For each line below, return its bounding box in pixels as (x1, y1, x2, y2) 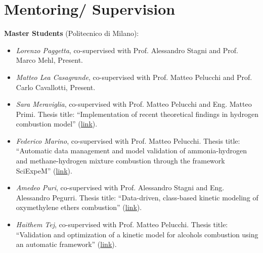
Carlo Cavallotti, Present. (16, 81, 96, 92)
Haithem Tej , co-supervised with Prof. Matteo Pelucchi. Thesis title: (16, 219, 228, 230)
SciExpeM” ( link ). (16, 165, 72, 176)
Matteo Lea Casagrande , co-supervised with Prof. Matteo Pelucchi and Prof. (16, 71, 252, 82)
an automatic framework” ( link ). (16, 239, 117, 249)
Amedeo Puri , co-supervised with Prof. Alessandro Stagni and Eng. (16, 182, 225, 193)
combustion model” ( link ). (16, 118, 98, 129)
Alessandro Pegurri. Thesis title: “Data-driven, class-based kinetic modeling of (16, 192, 258, 202)
